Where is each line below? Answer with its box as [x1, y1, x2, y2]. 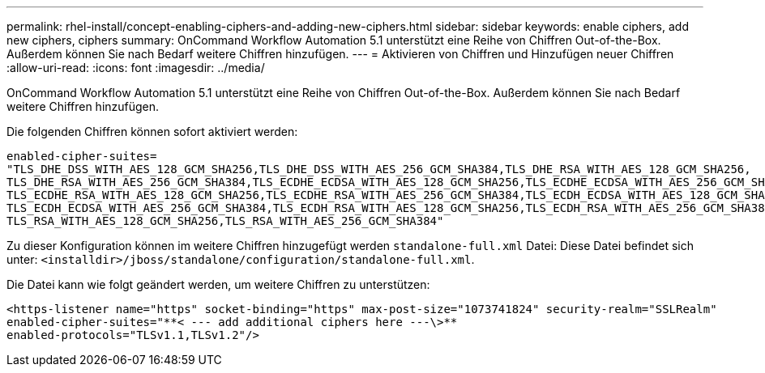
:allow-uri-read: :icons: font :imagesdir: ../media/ [6, 61, 265, 74]
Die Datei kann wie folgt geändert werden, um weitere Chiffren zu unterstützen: [6, 278, 430, 291]
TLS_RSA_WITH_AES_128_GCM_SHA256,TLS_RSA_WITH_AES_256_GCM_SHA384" [6, 214, 444, 227]
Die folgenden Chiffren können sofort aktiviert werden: [6, 125, 298, 138]
